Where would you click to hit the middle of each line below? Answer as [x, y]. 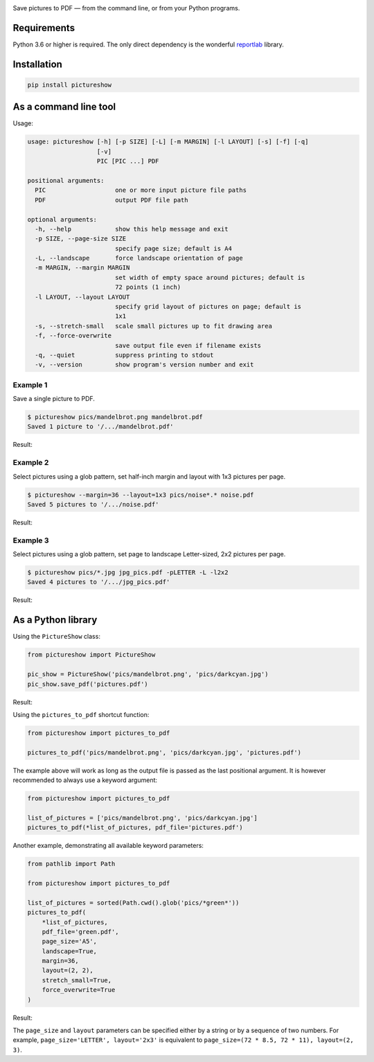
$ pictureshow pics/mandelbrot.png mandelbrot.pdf [115, 417]
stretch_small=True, [77, 980]
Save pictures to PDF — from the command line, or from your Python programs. [126, 8]
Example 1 [30, 384]
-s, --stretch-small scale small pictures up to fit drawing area [154, 326]
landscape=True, [69, 951]
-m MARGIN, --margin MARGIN [82, 268]
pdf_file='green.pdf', [80, 931]
